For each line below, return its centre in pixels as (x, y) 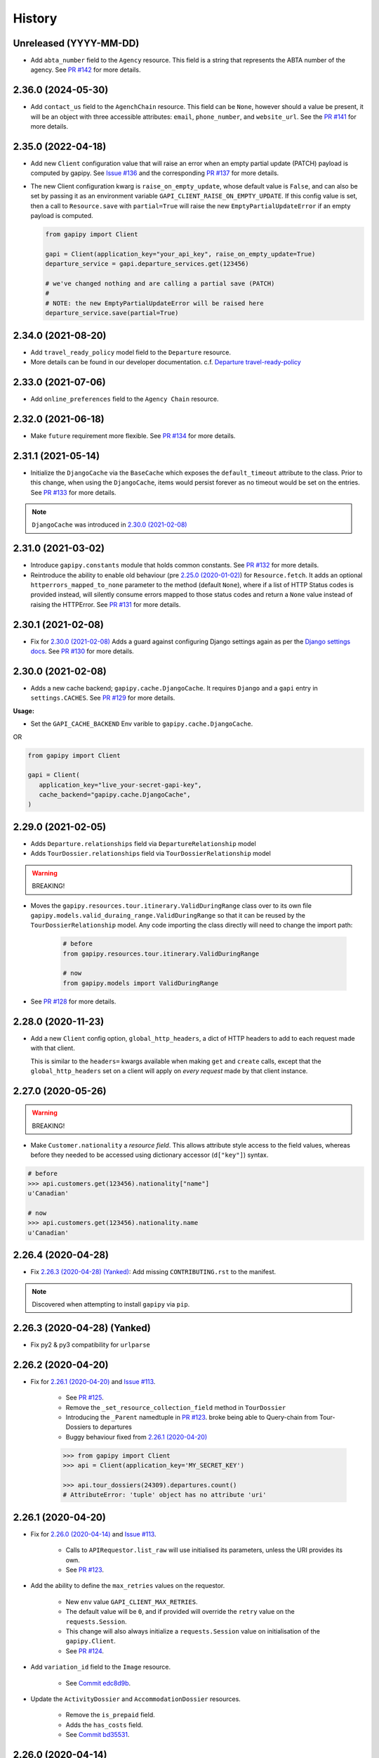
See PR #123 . (85, 1570)
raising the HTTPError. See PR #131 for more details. (106, 604)
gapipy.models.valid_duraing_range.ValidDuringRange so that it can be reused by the (168, 915)
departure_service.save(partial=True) (112, 313)
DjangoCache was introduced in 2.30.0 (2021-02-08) (109, 525)
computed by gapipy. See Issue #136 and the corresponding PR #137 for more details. (155, 173)
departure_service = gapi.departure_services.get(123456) (147, 264)
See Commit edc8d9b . (98, 1683)
